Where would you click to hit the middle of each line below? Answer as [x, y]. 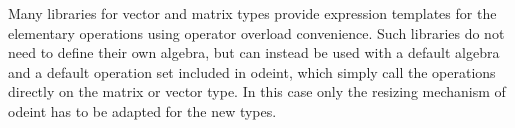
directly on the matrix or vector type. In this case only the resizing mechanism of [257, 91]
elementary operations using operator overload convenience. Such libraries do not [256, 32]
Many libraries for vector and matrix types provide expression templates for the [252, 13]
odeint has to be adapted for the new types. [142, 110]
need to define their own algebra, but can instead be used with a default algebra [254, 52]
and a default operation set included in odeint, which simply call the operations [252, 71]
